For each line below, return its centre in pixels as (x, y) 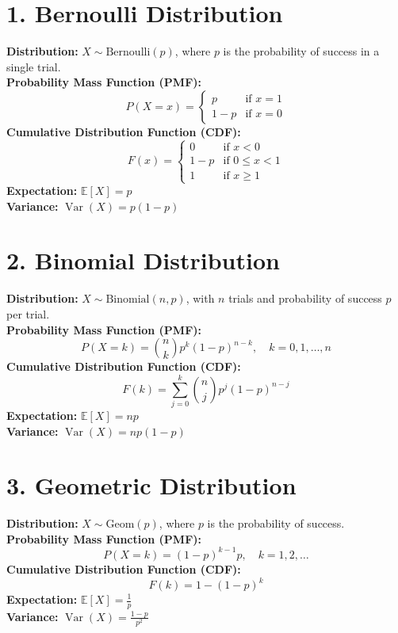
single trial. (34, 66)
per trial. (28, 314)
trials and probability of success (305, 298)
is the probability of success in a (301, 51)
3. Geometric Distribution (151, 485)
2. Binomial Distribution (143, 260)
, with (200, 298)
